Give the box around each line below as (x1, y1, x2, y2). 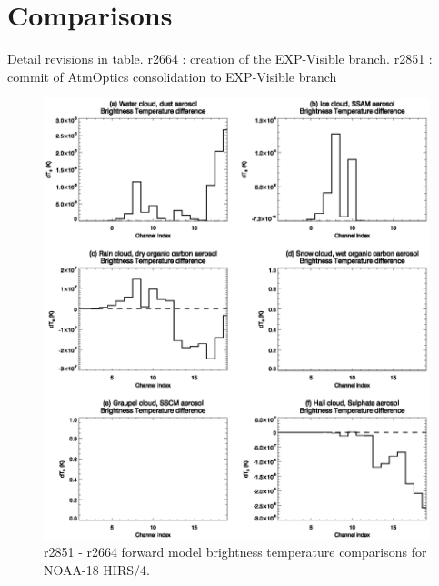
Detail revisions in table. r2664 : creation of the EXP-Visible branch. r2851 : (7, 49, 433, 68)
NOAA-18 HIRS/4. (44, 561, 150, 580)
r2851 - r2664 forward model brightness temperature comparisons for (44, 542, 427, 561)
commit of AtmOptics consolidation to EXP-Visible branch (7, 66, 337, 86)
